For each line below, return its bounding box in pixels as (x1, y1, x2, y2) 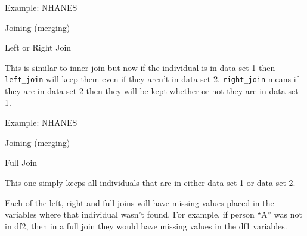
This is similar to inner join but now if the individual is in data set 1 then (5, 61, 275, 73)
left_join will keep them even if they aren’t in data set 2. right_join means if (5, 73, 299, 85)
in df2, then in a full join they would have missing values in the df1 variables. (5, 219, 287, 232)
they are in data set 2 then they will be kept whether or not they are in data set (5, 85, 299, 97)
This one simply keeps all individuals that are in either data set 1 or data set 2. (5, 176, 296, 188)
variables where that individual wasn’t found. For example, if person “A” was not (5, 208, 302, 221)
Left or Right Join (5, 41, 72, 54)
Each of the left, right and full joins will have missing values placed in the (5, 196, 274, 209)
